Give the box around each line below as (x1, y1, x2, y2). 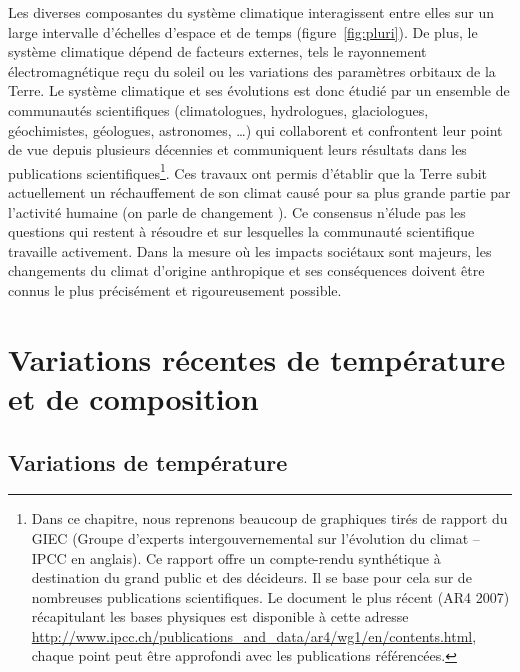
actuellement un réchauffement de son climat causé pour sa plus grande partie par (8, 182, 511, 202)
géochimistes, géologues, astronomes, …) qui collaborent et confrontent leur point (8, 119, 503, 140)
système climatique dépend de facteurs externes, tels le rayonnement (8, 41, 427, 62)
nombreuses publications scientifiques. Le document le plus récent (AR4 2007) (31, 586, 510, 607)
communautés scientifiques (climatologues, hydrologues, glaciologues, (8, 99, 429, 120)
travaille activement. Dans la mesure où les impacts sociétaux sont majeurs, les (8, 240, 492, 261)
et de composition (8, 377, 259, 418)
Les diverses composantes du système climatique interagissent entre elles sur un (8, 2, 495, 22)
